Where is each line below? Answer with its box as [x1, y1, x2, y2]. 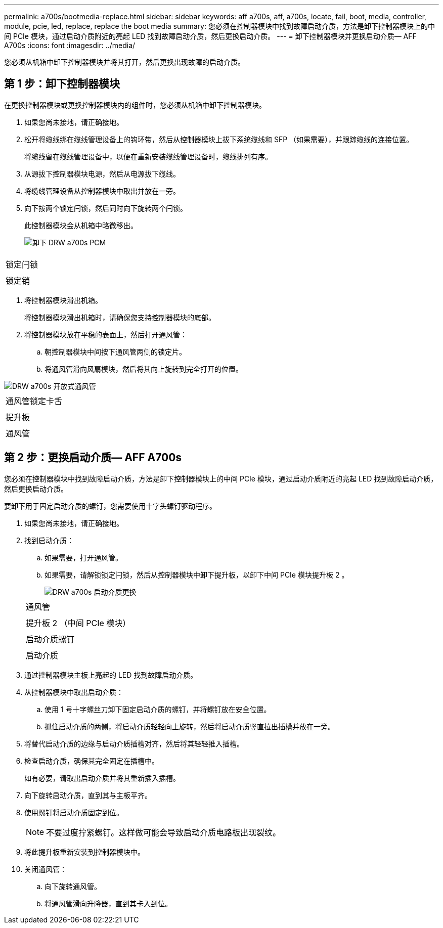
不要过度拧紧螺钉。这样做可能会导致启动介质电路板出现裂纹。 [46, 827, 281, 837]
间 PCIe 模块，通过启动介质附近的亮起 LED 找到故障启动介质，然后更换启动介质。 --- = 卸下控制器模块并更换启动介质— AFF [4, 32, 417, 40]
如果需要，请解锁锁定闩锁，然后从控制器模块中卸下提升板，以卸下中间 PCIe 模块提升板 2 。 [45, 570, 349, 579]
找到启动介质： [24, 536, 74, 545]
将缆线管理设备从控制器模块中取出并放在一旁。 [24, 186, 180, 195]
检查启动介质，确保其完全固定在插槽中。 [24, 756, 159, 765]
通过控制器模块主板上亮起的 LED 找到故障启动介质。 [24, 670, 198, 679]
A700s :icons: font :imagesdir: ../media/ [4, 41, 136, 50]
